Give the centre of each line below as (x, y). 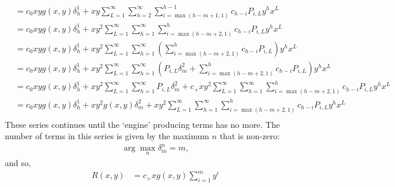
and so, (18, 162)
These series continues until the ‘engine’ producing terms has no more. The (143, 124)
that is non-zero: (250, 136)
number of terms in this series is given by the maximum (107, 136)
